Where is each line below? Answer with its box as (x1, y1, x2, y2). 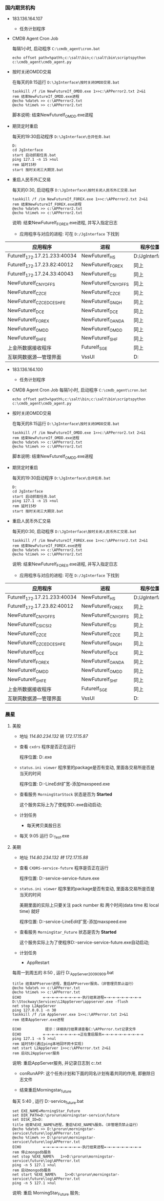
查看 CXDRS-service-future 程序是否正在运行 (19, 865, 109, 871)
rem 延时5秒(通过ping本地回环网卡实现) (12, 1041, 84, 1046)
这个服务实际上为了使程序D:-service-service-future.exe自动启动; (19, 939, 150, 945)
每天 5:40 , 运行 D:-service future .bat (12, 1098, 84, 1105)
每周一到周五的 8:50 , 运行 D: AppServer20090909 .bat (12, 969, 114, 977)
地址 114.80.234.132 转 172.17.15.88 (19, 854, 89, 860)
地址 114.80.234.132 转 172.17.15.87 (19, 733, 88, 739)
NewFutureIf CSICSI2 (7, 621, 52, 629)
